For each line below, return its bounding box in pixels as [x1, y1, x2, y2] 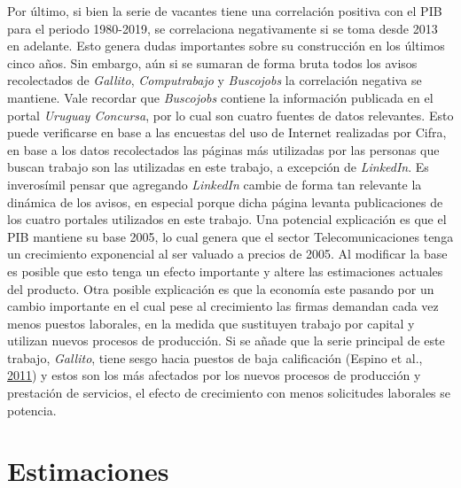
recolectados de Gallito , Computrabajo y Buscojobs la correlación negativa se [7, 71, 422, 89]
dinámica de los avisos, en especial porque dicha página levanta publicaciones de [7, 192, 443, 211]
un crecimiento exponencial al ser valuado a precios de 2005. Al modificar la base [7, 244, 448, 263]
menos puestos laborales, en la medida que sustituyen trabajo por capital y [7, 314, 415, 332]
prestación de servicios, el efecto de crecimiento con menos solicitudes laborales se [7, 383, 451, 402]
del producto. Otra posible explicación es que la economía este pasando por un [7, 279, 434, 298]
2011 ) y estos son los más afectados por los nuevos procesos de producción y [7, 366, 421, 384]
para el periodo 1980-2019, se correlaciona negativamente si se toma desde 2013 [7, 19, 438, 37]
